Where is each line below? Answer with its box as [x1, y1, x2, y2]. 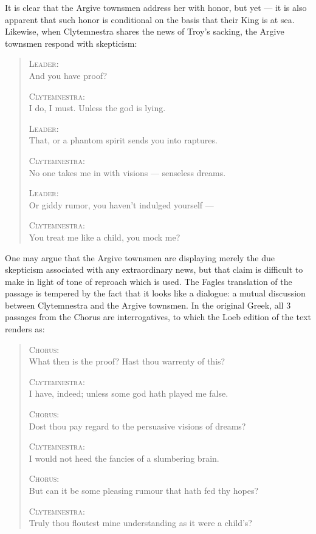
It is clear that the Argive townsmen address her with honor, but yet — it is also [5, 1, 307, 13]
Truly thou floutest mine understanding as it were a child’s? [29, 516, 252, 529]
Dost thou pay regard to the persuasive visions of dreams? [29, 419, 246, 432]
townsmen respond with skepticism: [5, 36, 137, 49]
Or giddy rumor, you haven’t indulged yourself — [29, 198, 214, 211]
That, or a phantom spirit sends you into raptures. [29, 134, 218, 146]
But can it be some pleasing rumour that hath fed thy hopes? [29, 484, 259, 496]
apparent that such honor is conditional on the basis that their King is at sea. [5, 13, 295, 26]
